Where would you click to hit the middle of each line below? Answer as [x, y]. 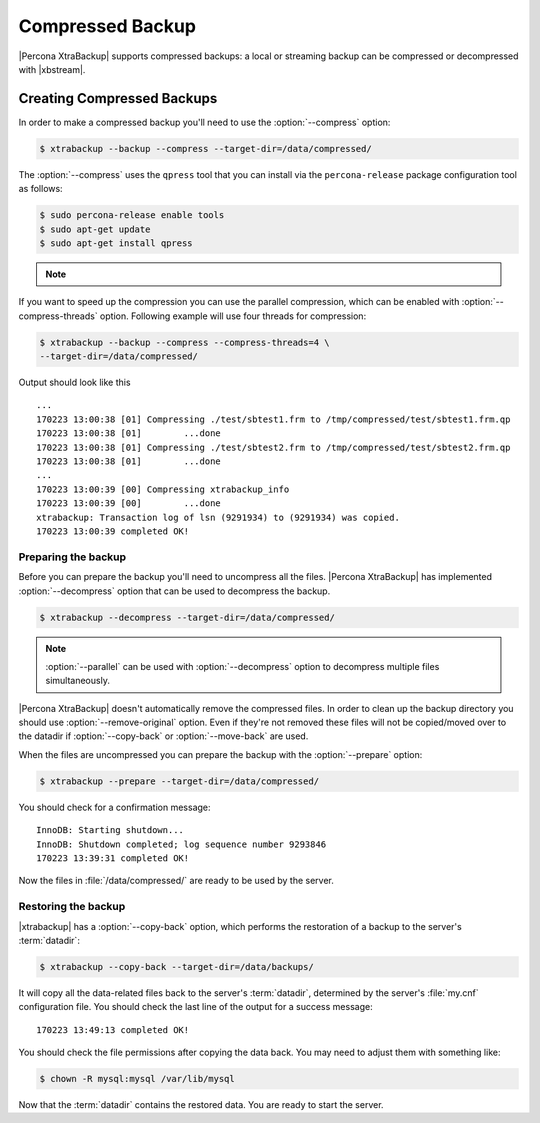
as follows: [41, 189]
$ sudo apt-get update [95, 229]
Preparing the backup [72, 557]
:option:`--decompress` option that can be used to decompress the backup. [174, 591]
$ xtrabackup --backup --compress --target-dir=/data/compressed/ [205, 148]
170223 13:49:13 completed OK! [113, 1029]
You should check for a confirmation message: [114, 807]
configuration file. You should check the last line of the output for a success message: [196, 1007]
